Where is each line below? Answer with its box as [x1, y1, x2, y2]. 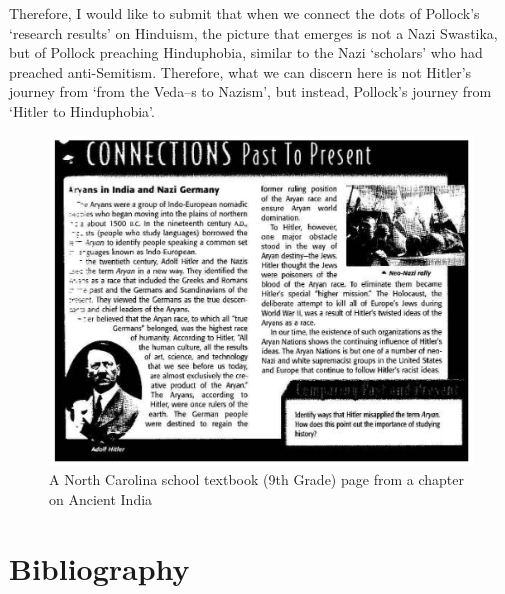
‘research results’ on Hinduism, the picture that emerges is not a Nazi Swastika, [9, 22, 498, 43]
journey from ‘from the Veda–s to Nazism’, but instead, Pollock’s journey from [9, 81, 492, 102]
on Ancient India [49, 488, 153, 509]
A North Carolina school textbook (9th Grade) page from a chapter [49, 469, 464, 490]
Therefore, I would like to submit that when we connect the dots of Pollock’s [9, 3, 480, 23]
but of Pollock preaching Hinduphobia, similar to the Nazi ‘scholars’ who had [9, 42, 483, 63]
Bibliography [9, 547, 190, 588]
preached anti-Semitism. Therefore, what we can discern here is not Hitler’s [9, 61, 472, 82]
